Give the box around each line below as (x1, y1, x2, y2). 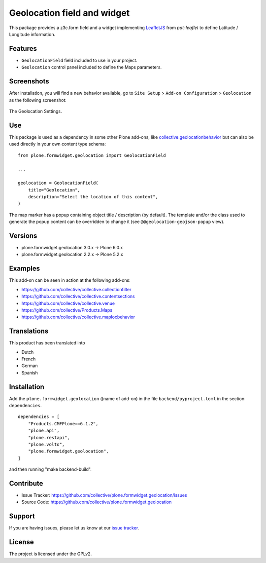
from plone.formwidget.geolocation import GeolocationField (18, 152, 166, 158)
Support (9, 512, 35, 521)
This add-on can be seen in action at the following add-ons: (9, 277, 131, 283)
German (21, 363, 38, 369)
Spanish (21, 370, 38, 375)
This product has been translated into (9, 340, 86, 346)
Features (9, 44, 37, 53)
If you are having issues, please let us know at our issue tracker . (9, 525, 139, 531)
